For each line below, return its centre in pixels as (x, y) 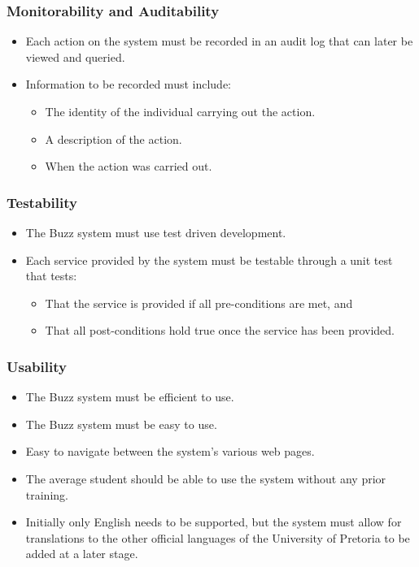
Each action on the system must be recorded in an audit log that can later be (219, 41)
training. (47, 494)
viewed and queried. (75, 56)
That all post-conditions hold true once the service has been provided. (220, 330)
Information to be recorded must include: (129, 84)
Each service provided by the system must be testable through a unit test (209, 260)
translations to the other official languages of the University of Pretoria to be (218, 537)
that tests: (51, 276)
